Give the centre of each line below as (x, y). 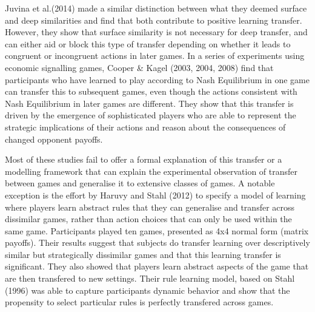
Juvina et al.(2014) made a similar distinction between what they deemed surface (156, 8)
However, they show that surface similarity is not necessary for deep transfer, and (156, 32)
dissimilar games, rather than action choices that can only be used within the (148, 219)
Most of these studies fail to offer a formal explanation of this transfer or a (144, 159)
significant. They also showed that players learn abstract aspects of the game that (157, 266)
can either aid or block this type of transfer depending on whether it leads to (148, 43)
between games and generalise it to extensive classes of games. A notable (140, 183)
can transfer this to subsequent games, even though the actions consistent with (151, 91)
